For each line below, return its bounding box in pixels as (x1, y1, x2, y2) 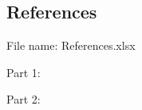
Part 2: (6, 91, 41, 108)
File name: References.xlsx (6, 37, 136, 54)
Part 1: (6, 63, 41, 80)
